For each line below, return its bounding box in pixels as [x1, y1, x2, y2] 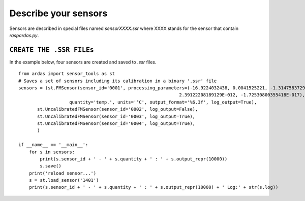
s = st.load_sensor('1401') [28, 178, 99, 183]
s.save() [40, 163, 62, 169]
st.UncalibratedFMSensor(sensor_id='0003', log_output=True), [37, 113, 196, 119]
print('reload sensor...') [28, 170, 97, 176]
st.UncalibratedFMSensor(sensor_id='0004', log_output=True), [37, 120, 196, 126]
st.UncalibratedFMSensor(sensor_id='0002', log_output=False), [37, 107, 198, 112]
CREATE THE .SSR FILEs [9, 46, 94, 54]
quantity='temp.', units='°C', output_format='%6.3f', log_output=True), [69, 99, 257, 105]
